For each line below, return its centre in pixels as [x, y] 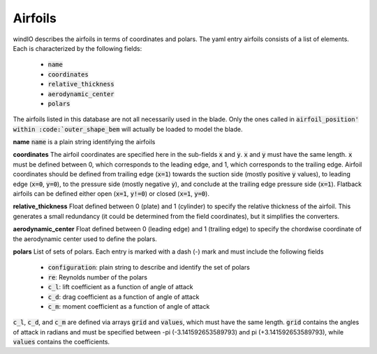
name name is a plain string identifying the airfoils [84, 142]
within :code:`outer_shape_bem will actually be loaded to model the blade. [128, 129]
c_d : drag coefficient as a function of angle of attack [124, 297]
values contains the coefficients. [61, 342]
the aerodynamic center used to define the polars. [85, 239]
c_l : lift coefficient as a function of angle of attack [120, 287]
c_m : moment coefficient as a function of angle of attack [129, 306]
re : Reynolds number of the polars [98, 277]
